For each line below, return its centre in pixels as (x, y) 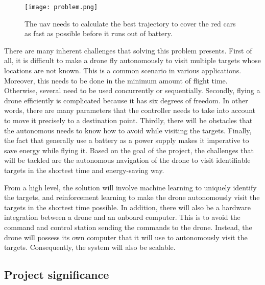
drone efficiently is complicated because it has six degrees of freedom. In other (126, 100)
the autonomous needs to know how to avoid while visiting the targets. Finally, (128, 130)
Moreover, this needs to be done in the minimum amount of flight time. (116, 80)
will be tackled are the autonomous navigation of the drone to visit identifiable (127, 160)
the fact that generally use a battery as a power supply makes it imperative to (127, 140)
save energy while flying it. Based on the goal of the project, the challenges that (129, 150)
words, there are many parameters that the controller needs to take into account (130, 110)
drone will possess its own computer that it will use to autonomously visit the (126, 237)
